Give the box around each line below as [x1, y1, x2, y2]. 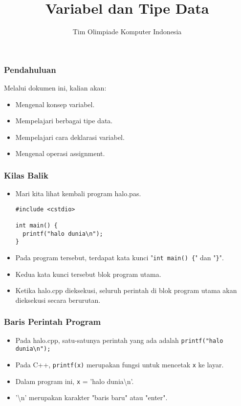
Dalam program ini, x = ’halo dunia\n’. [15, 376, 134, 386]
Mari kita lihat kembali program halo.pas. [15, 188, 141, 199]
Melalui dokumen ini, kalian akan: [4, 83, 107, 93]
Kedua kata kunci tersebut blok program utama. [15, 269, 161, 279]
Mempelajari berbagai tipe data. [15, 115, 113, 126]
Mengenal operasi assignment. [15, 148, 105, 158]
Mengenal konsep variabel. [15, 99, 95, 109]
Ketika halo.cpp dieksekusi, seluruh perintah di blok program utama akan [15, 285, 237, 295]
